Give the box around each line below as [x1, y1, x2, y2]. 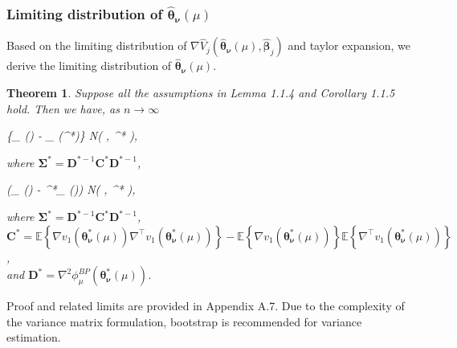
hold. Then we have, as [6, 100, 120, 117]
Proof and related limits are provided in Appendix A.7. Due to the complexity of [6, 297, 405, 314]
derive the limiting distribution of [6, 57, 172, 74]
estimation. [6, 329, 61, 346]
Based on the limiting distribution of [6, 37, 187, 54]
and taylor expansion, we [288, 37, 410, 54]
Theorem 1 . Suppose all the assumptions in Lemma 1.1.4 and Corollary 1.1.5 [6, 84, 395, 101]
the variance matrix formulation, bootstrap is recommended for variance [6, 313, 362, 330]
